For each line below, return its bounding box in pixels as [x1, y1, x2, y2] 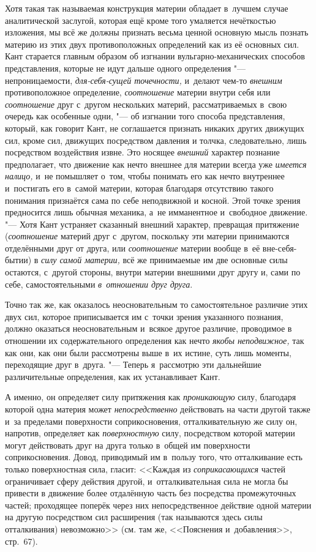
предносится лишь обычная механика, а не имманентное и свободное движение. [5, 206, 308, 218]
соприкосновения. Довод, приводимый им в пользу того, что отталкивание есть [5, 450, 303, 463]
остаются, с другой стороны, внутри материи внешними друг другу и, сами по [5, 266, 301, 278]
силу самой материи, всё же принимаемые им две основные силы [41, 253, 288, 266]
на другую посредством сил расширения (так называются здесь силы [5, 510, 263, 523]
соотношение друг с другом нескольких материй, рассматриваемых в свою [5, 97, 287, 110]
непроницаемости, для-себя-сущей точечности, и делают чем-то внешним [5, 73, 282, 86]
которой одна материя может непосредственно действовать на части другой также [5, 403, 310, 415]
